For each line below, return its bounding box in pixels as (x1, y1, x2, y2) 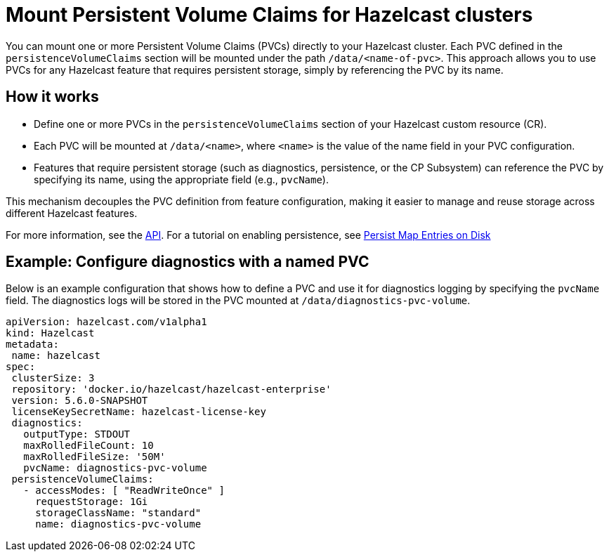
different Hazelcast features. (6, 207, 138, 219)
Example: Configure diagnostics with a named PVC (6, 253, 369, 271)
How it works (6, 88, 99, 106)
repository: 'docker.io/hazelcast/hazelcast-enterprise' (11, 384, 332, 395)
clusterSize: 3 (11, 372, 95, 384)
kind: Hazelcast (6, 327, 95, 339)
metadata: (6, 339, 59, 350)
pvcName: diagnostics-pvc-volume (23, 462, 207, 474)
